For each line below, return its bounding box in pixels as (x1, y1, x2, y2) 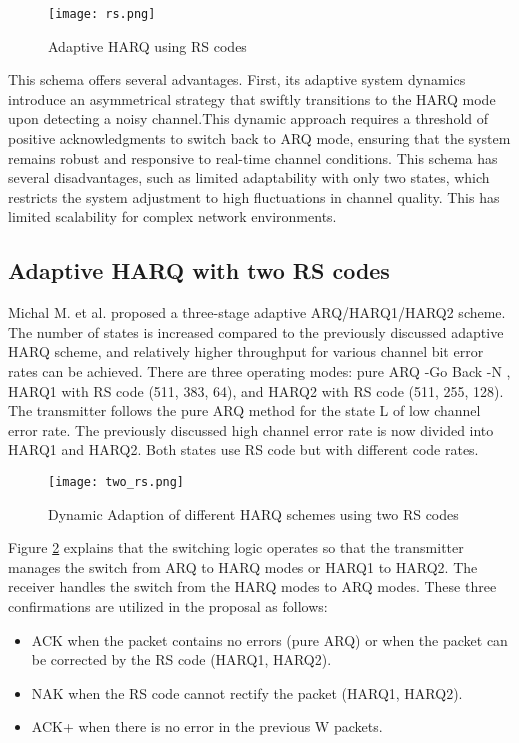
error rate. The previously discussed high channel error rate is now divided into (8, 419, 494, 440)
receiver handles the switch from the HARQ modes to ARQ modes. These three (8, 576, 497, 597)
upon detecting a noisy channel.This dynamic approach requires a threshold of (8, 108, 489, 129)
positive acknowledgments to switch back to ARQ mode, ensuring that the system (8, 128, 511, 149)
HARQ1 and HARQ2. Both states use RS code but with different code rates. (8, 439, 479, 460)
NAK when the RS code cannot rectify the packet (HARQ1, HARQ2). (31, 682, 463, 703)
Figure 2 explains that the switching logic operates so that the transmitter (8, 537, 464, 558)
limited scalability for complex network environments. (8, 206, 337, 227)
